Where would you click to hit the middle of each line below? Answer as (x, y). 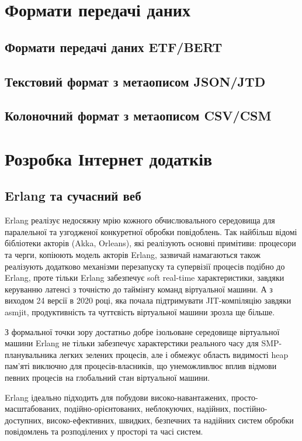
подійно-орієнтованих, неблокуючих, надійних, (147, 409)
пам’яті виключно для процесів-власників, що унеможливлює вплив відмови (141, 366)
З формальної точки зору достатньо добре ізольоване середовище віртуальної (142, 331)
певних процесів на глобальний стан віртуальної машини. (107, 378)
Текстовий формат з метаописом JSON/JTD (135, 81)
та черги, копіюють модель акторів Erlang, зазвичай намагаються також (133, 255)
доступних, (24, 420)
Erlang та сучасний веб (73, 196)
